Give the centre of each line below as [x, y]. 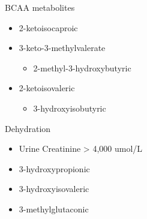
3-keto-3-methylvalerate [62, 48]
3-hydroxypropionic [54, 168]
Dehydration [28, 128]
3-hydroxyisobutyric [70, 108]
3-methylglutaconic [54, 208]
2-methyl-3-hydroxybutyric [82, 67]
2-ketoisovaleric [47, 88]
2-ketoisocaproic [48, 27]
